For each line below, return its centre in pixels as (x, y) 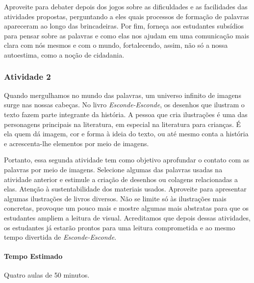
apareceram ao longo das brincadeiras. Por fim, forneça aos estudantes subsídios (124, 26)
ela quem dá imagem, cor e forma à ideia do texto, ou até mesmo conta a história (126, 134)
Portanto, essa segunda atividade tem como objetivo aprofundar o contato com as (127, 160)
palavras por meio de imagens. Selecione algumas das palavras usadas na (113, 169)
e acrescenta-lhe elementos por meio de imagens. (76, 143)
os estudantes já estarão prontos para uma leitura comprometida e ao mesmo (120, 227)
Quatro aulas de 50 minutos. (47, 275)
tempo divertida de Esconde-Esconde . (60, 237)
